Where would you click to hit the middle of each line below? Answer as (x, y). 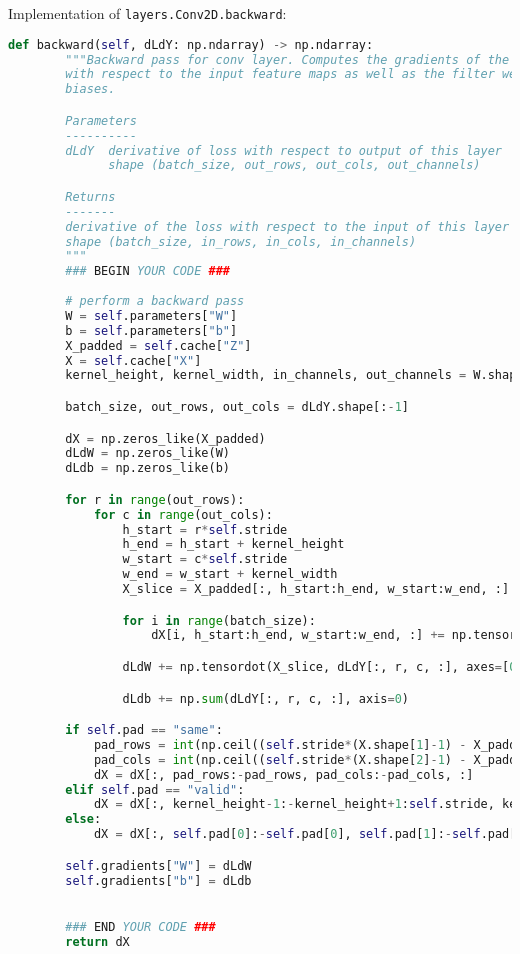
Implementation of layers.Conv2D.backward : (147, 13)
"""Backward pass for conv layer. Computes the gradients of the (287, 59)
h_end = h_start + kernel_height (233, 544)
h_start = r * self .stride (205, 529)
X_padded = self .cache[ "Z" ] (158, 345)
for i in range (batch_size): (219, 620)
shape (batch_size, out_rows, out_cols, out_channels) (294, 165)
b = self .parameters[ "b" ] (151, 330)
